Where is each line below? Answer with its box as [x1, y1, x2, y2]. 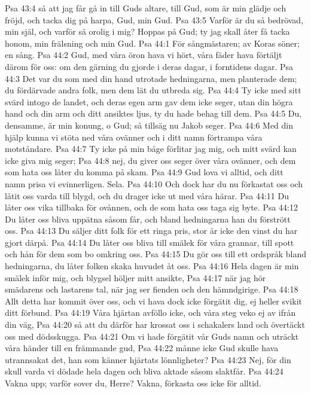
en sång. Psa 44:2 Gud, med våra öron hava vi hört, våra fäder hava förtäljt [5, 48, 282, 61]
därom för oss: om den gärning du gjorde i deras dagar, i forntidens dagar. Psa [5, 60, 293, 72]
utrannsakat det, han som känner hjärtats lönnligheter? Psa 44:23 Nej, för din [5, 353, 291, 365]
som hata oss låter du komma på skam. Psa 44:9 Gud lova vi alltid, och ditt [5, 166, 283, 178]
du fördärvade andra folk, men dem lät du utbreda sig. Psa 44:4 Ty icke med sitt [5, 84, 301, 96]
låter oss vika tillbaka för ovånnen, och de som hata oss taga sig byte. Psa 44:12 [5, 201, 298, 214]
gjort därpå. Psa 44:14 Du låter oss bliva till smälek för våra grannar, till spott [5, 236, 294, 248]
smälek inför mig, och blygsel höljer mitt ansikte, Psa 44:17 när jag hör [5, 271, 266, 284]
